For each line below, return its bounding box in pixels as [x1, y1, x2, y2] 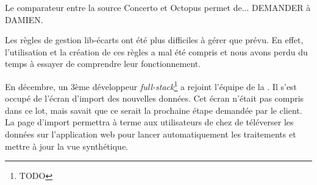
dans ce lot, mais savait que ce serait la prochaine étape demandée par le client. [5, 103, 302, 116]
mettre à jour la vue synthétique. [5, 139, 128, 152]
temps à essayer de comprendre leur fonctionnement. [5, 57, 201, 70]
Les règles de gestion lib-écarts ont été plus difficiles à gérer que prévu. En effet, [5, 33, 304, 46]
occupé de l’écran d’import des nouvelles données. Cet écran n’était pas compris [5, 92, 304, 105]
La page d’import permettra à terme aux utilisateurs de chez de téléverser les [5, 116, 294, 128]
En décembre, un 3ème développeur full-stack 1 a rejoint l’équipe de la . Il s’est [5, 78, 297, 92]
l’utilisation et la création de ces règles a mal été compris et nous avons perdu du [5, 45, 308, 58]
